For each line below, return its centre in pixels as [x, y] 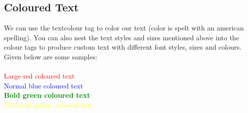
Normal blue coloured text [44, 85]
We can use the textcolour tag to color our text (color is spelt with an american [124, 28]
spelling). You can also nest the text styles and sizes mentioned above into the [122, 37]
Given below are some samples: [51, 56]
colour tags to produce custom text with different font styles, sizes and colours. [123, 47]
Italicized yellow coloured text [48, 104]
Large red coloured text [39, 76]
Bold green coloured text [47, 95]
